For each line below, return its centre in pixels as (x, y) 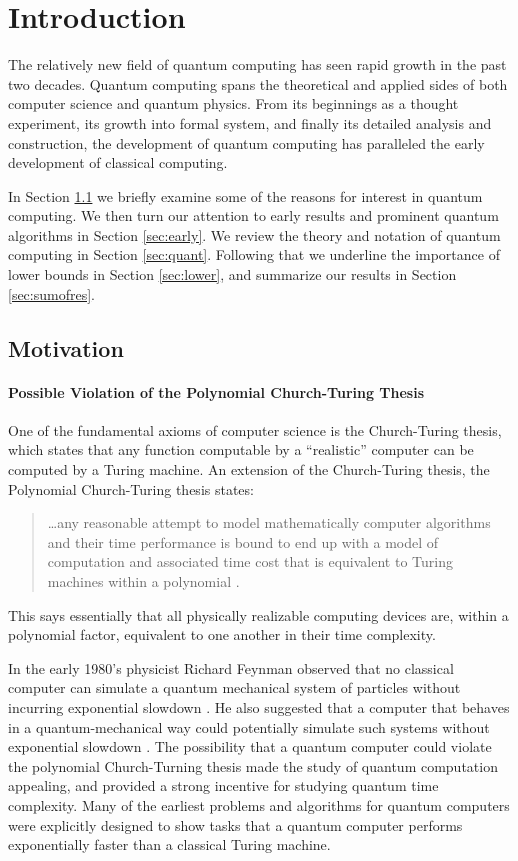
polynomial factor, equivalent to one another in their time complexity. (222, 634)
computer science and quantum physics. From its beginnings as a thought (233, 103)
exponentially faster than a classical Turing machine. (169, 844)
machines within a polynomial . (143, 580)
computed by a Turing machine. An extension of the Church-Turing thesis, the (249, 469)
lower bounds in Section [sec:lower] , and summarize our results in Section (232, 274)
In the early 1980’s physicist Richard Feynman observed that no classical (231, 667)
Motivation (66, 347)
